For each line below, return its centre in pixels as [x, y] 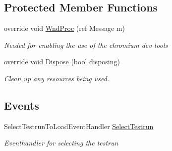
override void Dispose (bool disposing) [62, 62]
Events [22, 105]
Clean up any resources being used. [57, 78]
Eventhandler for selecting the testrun [61, 143]
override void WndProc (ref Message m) [64, 28]
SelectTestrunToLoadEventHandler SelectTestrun [79, 126]
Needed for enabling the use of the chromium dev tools [86, 45]
